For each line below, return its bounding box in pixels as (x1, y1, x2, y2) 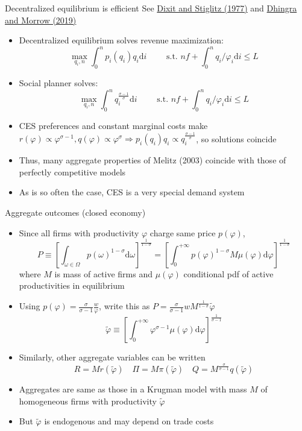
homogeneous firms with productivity (19, 394, 157, 407)
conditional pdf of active (183, 267, 274, 280)
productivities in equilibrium (19, 279, 125, 292)
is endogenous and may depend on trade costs (44, 415, 214, 427)
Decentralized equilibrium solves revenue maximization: (19, 34, 224, 46)
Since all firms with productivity (19, 226, 139, 239)
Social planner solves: (19, 77, 98, 89)
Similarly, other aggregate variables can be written (19, 351, 206, 363)
